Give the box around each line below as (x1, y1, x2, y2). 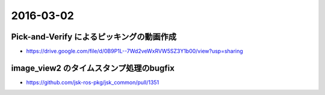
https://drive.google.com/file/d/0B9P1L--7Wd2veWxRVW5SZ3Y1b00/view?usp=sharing (26, 48, 243, 55)
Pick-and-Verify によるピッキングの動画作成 (11, 32, 177, 42)
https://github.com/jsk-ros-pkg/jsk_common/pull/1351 (26, 78, 159, 86)
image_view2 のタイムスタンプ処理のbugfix (11, 63, 175, 73)
